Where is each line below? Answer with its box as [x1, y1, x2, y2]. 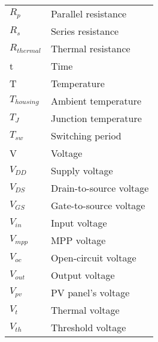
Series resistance [50, 24, 119, 38]
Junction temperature [50, 111, 142, 125]
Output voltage [50, 268, 115, 282]
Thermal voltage [50, 303, 120, 317]
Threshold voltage [50, 320, 126, 334]
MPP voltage [50, 233, 106, 247]
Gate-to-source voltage [50, 198, 145, 212]
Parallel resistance [50, 7, 127, 20]
